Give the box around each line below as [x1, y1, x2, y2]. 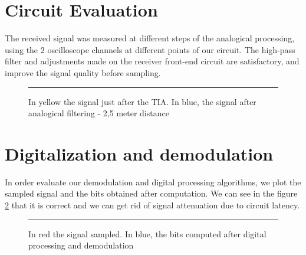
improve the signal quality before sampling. [5, 66, 161, 79]
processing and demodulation [28, 239, 134, 251]
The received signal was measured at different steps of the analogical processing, [5, 32, 295, 44]
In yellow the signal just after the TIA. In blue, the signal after [28, 95, 256, 107]
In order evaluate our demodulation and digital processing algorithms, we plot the [5, 175, 301, 188]
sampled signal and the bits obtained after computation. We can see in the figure [5, 187, 298, 200]
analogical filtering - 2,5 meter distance [28, 107, 169, 119]
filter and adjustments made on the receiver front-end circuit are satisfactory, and [5, 55, 300, 67]
